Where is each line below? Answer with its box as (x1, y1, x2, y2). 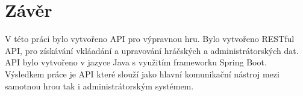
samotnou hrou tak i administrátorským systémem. (5, 79, 194, 92)
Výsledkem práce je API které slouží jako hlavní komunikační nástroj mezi (5, 67, 280, 80)
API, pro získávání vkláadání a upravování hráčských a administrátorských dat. (5, 44, 299, 56)
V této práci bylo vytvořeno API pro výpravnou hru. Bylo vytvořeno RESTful (5, 32, 295, 45)
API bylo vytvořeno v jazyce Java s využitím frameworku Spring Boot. (5, 56, 267, 68)
